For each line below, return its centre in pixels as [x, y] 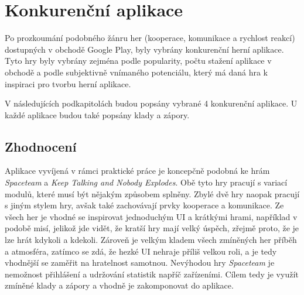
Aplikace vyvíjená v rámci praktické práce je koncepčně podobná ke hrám [137, 171]
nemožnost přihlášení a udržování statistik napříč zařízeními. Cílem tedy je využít [152, 274]
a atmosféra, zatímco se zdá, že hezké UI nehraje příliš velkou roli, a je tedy [141, 251]
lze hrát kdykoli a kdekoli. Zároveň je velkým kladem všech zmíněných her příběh [151, 240]
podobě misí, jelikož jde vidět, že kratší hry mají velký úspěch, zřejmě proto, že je [152, 228]
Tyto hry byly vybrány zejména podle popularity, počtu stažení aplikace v [138, 61]
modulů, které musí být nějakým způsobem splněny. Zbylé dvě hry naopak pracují [152, 193]
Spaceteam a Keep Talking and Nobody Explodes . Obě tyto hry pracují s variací [146, 182]
